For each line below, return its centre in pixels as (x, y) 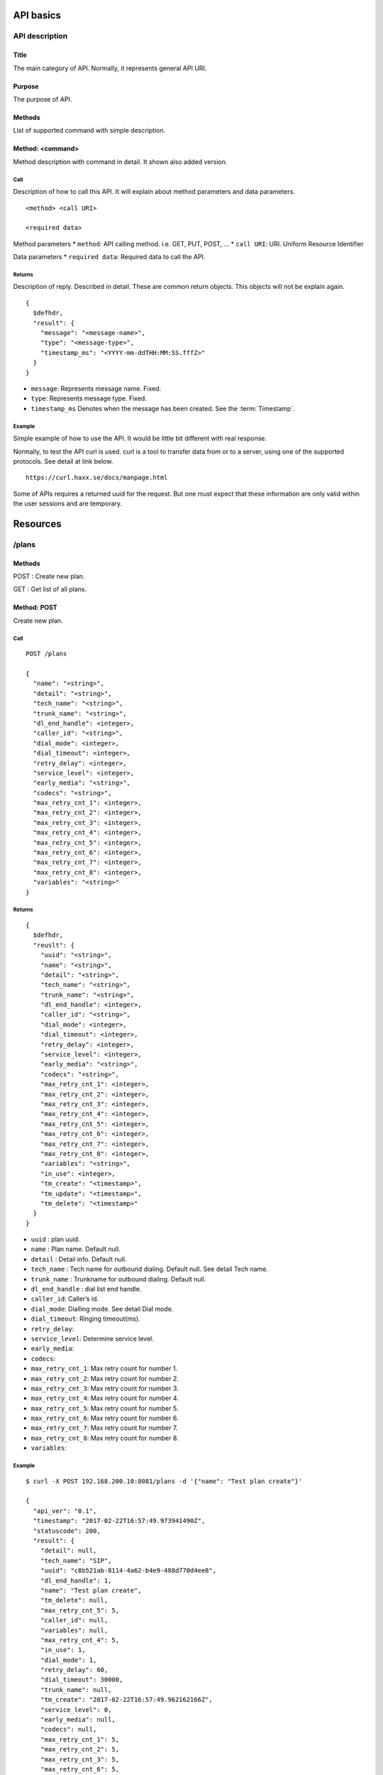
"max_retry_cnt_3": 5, (80, 1759)
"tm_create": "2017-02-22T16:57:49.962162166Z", (126, 1700)
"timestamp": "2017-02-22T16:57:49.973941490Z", (119, 1521)
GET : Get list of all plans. (50, 589)
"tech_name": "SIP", (76, 1561)
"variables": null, (74, 1630)
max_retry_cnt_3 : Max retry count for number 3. (105, 1388)
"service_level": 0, (76, 1710)
